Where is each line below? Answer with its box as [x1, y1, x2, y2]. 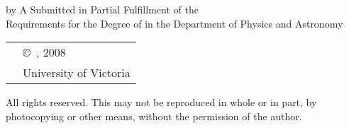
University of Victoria [23, 64, 131, 81]
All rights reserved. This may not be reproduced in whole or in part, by [6, 95, 317, 110]
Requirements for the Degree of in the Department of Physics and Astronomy [6, 16, 343, 30]
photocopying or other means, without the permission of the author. [6, 108, 302, 123]
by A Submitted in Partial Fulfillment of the [6, 2, 199, 16]
